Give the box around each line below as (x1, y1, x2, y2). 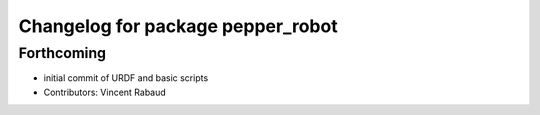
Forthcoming (18, 44, 107, 62)
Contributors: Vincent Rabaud (43, 86, 167, 98)
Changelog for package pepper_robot (18, 15, 339, 37)
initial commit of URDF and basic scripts (43, 72, 209, 84)
